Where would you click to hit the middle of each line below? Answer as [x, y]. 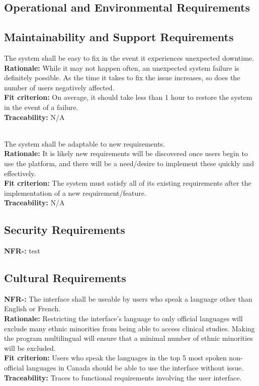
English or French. [32, 308]
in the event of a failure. [41, 107]
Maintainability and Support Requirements [119, 37]
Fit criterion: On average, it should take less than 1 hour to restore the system [128, 97]
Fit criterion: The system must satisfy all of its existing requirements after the [128, 183]
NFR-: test [22, 251]
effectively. [20, 173]
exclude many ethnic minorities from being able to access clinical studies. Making [129, 328]
